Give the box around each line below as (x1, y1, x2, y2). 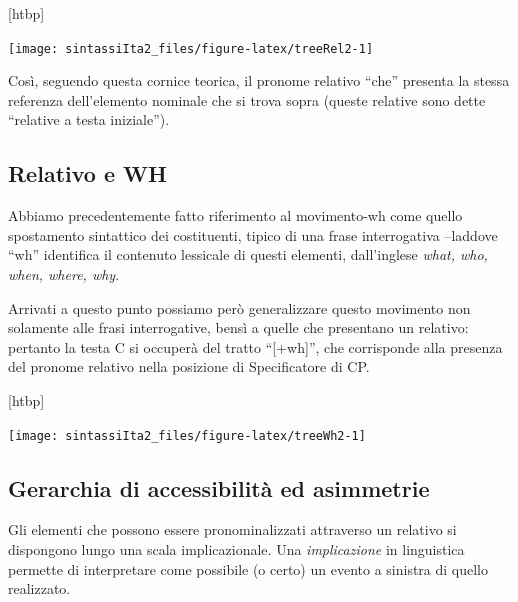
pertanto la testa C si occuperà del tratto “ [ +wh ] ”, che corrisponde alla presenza (8, 336, 503, 357)
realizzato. (8, 578, 71, 599)
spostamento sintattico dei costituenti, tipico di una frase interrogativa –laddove (8, 224, 498, 245)
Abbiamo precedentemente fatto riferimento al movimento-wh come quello (8, 205, 463, 226)
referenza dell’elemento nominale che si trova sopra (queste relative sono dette (8, 89, 486, 110)
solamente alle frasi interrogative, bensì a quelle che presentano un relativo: (8, 317, 469, 338)
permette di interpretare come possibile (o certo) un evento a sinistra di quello (8, 558, 489, 579)
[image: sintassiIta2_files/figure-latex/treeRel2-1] (8, 41, 374, 56)
